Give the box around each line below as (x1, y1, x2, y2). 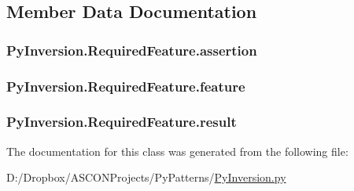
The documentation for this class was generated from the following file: (6, 142, 348, 159)
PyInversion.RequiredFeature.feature (6, 76, 245, 95)
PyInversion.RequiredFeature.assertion (6, 40, 257, 59)
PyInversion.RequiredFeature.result (6, 112, 237, 132)
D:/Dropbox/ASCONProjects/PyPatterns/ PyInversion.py (6, 169, 286, 186)
